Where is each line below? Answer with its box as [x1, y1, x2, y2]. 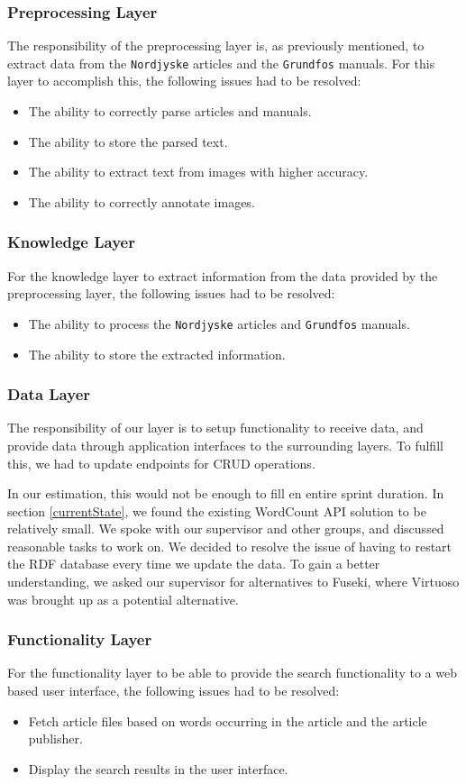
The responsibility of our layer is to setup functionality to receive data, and [7, 418, 424, 437]
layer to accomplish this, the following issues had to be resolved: [7, 71, 361, 90]
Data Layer [7, 383, 91, 406]
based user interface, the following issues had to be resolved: [7, 681, 340, 700]
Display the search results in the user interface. [28, 759, 288, 778]
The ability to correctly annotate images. [28, 192, 255, 211]
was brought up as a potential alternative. [7, 589, 239, 608]
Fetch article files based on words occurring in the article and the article [28, 711, 427, 730]
